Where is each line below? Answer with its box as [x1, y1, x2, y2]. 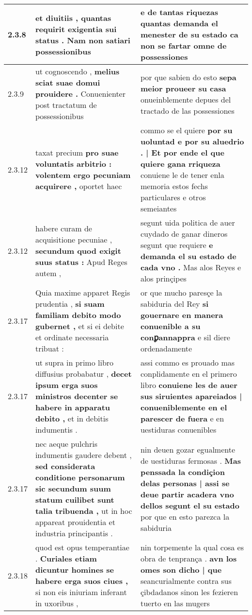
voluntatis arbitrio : [35, 158, 112, 169]
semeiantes [140, 203, 177, 214]
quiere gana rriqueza [140, 158, 220, 169]
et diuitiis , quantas [35, 12, 111, 23]
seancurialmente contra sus [140, 575, 232, 586]
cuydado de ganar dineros [140, 228, 228, 239]
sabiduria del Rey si [140, 298, 209, 309]
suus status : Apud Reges [35, 256, 127, 267]
